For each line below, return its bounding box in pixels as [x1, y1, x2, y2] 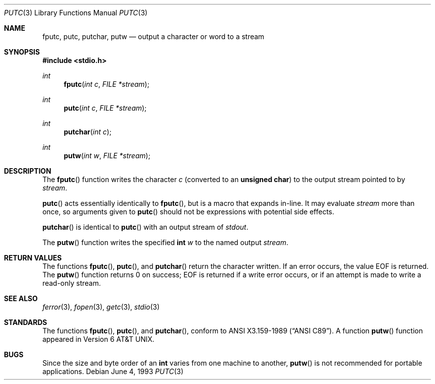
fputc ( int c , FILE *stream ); [64, 80, 149, 88]
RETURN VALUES [4, 254, 62, 262]
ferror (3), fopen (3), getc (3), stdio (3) [42, 303, 160, 311]
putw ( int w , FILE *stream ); [64, 151, 150, 160]
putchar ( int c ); [64, 128, 112, 136]
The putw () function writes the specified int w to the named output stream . [42, 238, 289, 247]
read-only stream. [42, 279, 101, 287]
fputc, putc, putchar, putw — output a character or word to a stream [42, 32, 265, 41]
